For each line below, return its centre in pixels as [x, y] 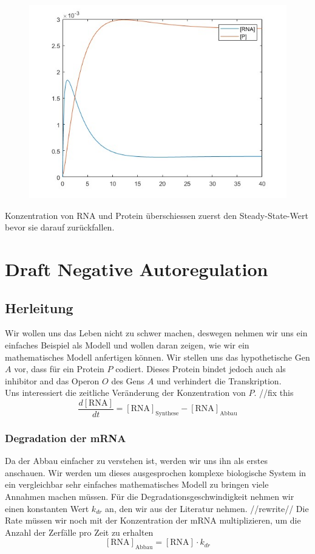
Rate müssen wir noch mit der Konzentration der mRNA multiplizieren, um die [153, 520]
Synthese [167, 414]
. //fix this [274, 393]
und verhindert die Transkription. [219, 380]
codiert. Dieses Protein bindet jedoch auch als [201, 369]
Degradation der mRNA [66, 438]
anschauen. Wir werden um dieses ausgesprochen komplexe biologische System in [156, 472]
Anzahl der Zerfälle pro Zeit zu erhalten [79, 532]
